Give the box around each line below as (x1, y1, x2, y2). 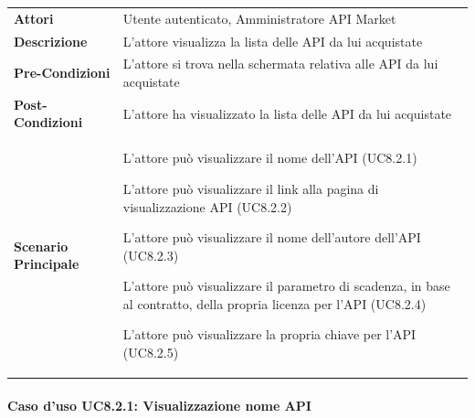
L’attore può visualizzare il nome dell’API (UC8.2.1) (122, 148, 417, 167)
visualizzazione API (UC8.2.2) (122, 197, 292, 216)
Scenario (14, 236, 69, 255)
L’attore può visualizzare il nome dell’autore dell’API (122, 228, 421, 247)
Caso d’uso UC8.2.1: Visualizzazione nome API (7, 395, 311, 414)
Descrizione (14, 31, 88, 50)
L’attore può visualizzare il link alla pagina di (122, 178, 379, 198)
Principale (14, 254, 79, 273)
